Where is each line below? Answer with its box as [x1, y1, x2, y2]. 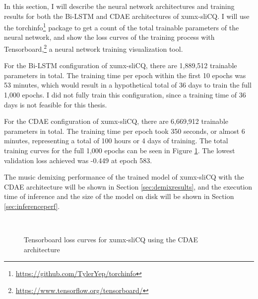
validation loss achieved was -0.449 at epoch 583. [4, 155, 152, 165]
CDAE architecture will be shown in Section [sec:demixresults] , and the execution [4, 181, 253, 192]
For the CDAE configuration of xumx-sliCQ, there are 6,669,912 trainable [4, 116, 229, 126]
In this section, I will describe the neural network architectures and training [4, 1, 235, 11]
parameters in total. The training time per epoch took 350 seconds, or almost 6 [4, 125, 245, 136]
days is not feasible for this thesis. [4, 99, 107, 109]
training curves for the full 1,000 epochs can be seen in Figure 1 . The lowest [4, 145, 235, 156]
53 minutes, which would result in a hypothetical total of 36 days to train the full [4, 80, 252, 90]
